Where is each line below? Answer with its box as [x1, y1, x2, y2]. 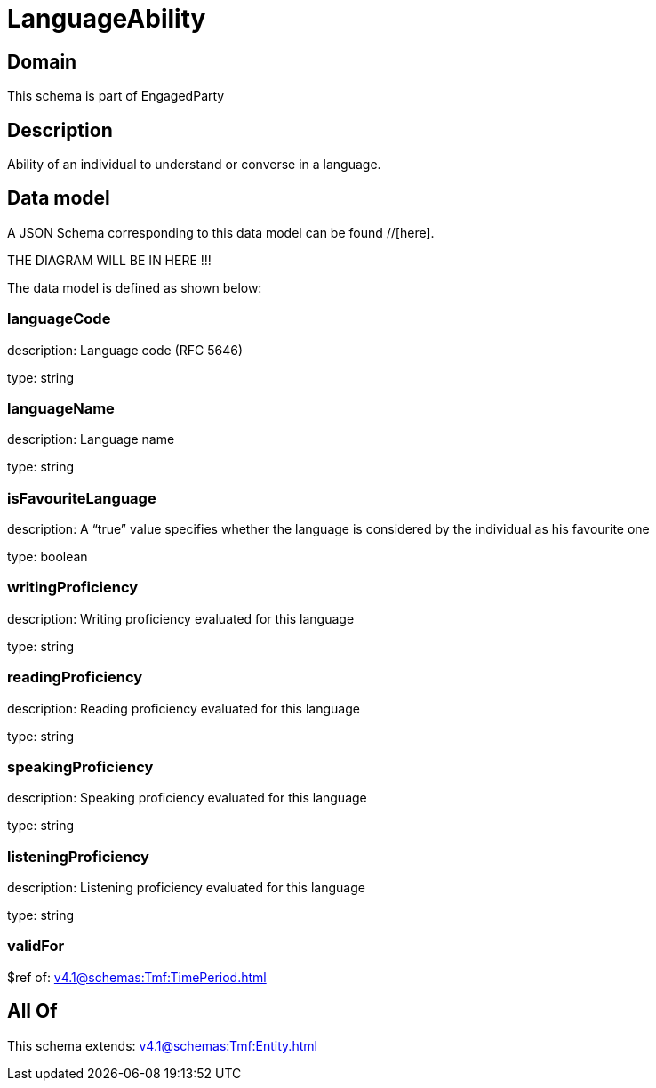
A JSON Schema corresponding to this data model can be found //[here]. [7, 224, 435, 240]
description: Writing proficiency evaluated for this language [7, 610, 355, 626]
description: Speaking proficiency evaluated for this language [7, 790, 367, 806]
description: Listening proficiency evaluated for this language [7, 880, 365, 896]
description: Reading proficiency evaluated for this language [7, 700, 360, 716]
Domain [7, 50, 77, 73]
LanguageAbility [7, 4, 206, 34]
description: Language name [7, 431, 175, 447]
